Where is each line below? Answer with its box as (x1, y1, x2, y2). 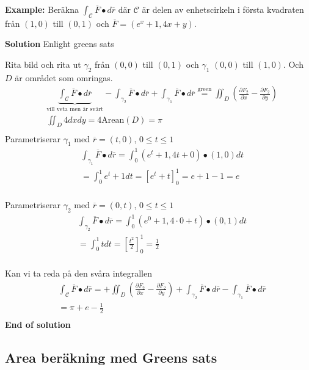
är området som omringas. (15, 71, 113, 84)
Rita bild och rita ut (5, 57, 81, 70)
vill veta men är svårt (46, 106, 104, 113)
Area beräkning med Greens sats (5, 348, 217, 367)
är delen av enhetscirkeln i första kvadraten (142, 3, 304, 15)
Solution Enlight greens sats (5, 37, 114, 50)
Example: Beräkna (5, 3, 79, 15)
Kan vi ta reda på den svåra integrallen (5, 267, 152, 280)
